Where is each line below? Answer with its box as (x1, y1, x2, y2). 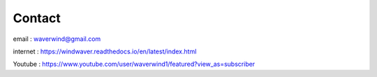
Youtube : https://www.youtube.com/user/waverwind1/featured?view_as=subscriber (13, 60, 256, 69)
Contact (13, 10, 61, 26)
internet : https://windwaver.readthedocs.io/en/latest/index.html (13, 47, 197, 55)
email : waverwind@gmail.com (13, 35, 101, 43)
